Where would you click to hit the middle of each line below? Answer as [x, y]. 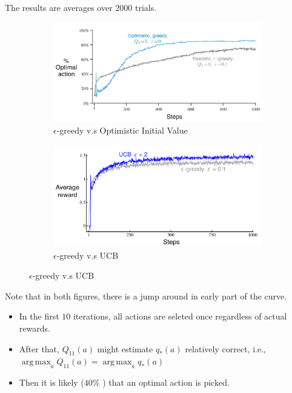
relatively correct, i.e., [225, 348]
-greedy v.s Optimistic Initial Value [122, 130]
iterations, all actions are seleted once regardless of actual [180, 316]
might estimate [125, 348]
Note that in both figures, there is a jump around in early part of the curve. [146, 296]
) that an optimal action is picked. [166, 382]
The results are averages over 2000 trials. [81, 7]
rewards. [35, 328]
